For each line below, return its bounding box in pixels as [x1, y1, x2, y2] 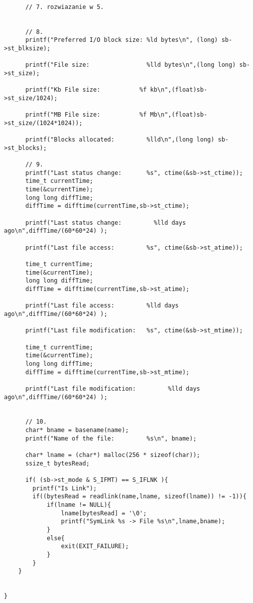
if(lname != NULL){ [46, 501, 111, 509]
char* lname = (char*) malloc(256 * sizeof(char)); [25, 452, 200, 459]
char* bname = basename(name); [25, 427, 129, 434]
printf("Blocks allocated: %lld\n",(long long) [25, 136, 215, 144]
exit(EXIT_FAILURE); [61, 543, 129, 550]
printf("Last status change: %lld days [25, 219, 186, 226]
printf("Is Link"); [32, 484, 97, 492]
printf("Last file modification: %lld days [25, 385, 200, 392]
